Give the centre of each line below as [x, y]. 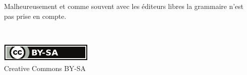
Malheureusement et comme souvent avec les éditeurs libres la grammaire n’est [124, 6]
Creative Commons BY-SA [45, 68]
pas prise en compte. [35, 16]
